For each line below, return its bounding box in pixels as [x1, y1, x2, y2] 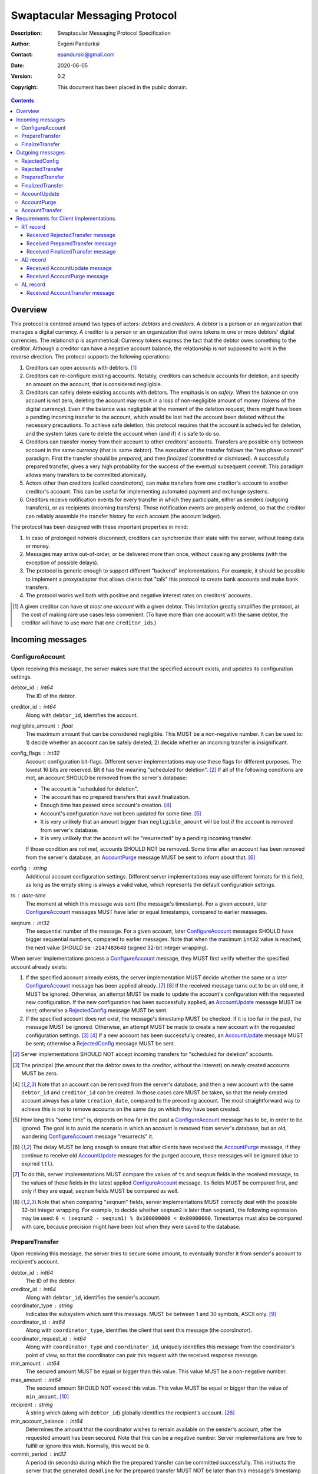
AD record [21, 256, 47, 264]
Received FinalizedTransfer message [26, 248, 116, 255]
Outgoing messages [16, 149, 65, 156]
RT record [21, 223, 46, 230]
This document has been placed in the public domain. [57, 83, 188, 91]
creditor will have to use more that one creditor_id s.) [21, 619, 157, 626]
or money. [25, 542, 50, 550]
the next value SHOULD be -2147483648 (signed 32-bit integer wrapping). [25, 944, 208, 951]
